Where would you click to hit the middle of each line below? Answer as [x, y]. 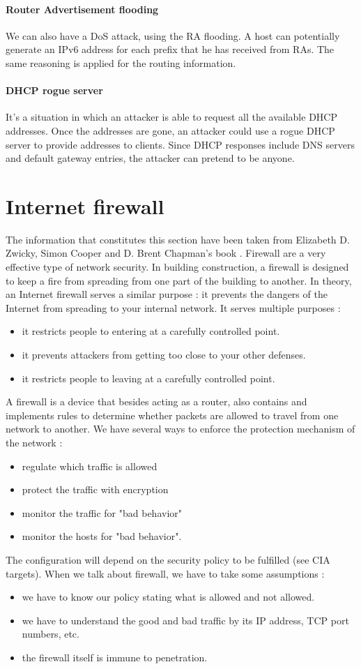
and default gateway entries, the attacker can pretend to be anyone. [150, 158]
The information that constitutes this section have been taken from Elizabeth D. [178, 239]
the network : [34, 442]
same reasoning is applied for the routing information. [121, 62]
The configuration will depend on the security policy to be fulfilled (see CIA [168, 559]
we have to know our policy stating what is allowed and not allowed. [168, 597]
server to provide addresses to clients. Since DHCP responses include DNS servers [180, 144]
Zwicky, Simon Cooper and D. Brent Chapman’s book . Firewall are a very [166, 253]
